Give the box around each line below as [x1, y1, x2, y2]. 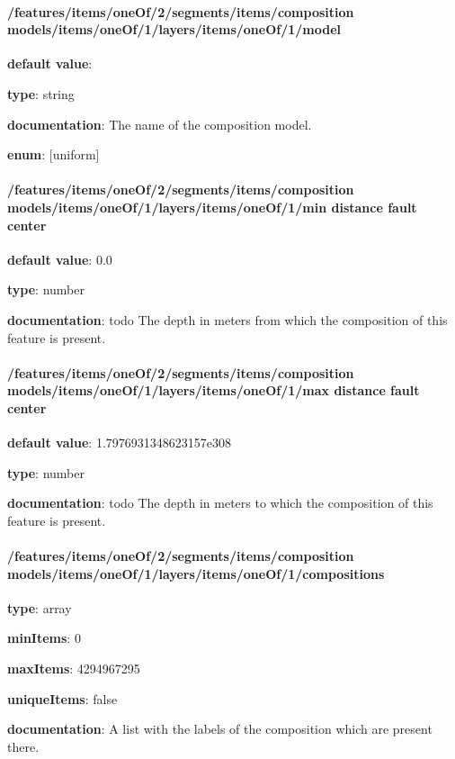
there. [7, 736, 40, 755]
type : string [7, 84, 75, 103]
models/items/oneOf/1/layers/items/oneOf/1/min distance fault [7, 197, 417, 216]
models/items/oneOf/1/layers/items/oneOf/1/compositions [7, 564, 385, 583]
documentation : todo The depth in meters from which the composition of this [7, 310, 448, 329]
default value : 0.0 [7, 249, 112, 268]
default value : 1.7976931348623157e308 [7, 433, 231, 452]
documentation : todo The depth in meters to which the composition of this [7, 493, 433, 512]
